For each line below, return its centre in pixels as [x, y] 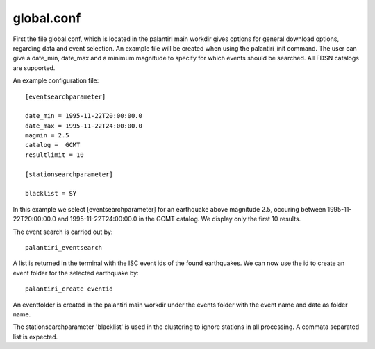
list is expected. [35, 337]
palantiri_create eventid [69, 289]
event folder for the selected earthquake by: [76, 273]
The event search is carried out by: [63, 232]
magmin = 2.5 [47, 136]
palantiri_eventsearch [64, 247]
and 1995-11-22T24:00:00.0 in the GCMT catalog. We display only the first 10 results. [179, 219]
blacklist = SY [51, 194]
